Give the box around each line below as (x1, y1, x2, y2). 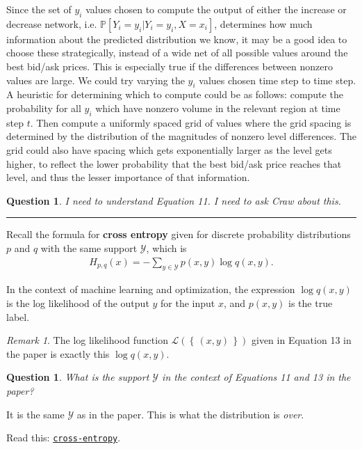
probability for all (6, 100, 81, 115)
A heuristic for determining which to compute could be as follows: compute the (6, 87, 343, 102)
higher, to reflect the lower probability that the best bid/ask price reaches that (6, 156, 342, 171)
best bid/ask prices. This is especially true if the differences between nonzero (6, 58, 334, 73)
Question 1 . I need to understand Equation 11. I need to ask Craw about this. (6, 193, 341, 207)
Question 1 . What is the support (6, 370, 149, 384)
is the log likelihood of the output (6, 295, 149, 310)
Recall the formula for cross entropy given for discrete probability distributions (6, 227, 351, 242)
